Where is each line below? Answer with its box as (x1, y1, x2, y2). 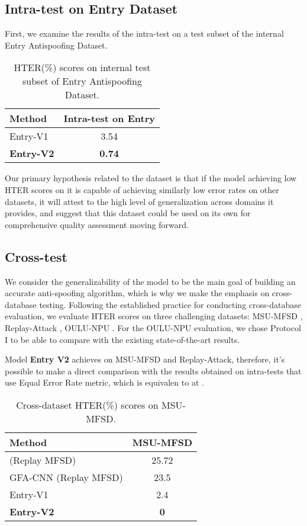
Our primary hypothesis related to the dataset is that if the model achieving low (5, 172, 297, 184)
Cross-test (5, 247, 67, 265)
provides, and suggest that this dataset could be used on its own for (5, 207, 251, 219)
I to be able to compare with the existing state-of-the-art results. (5, 333, 240, 345)
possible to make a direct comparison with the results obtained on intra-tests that (5, 364, 302, 377)
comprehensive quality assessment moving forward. (5, 218, 189, 230)
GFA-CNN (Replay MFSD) (9, 470, 123, 484)
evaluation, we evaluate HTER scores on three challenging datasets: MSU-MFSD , (5, 310, 303, 322)
